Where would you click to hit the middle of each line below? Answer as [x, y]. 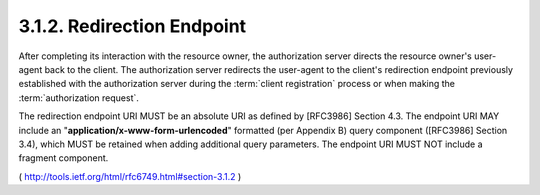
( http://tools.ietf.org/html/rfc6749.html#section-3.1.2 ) [130, 176]
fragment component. [63, 158]
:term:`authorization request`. [79, 97]
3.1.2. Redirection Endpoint [132, 26]
